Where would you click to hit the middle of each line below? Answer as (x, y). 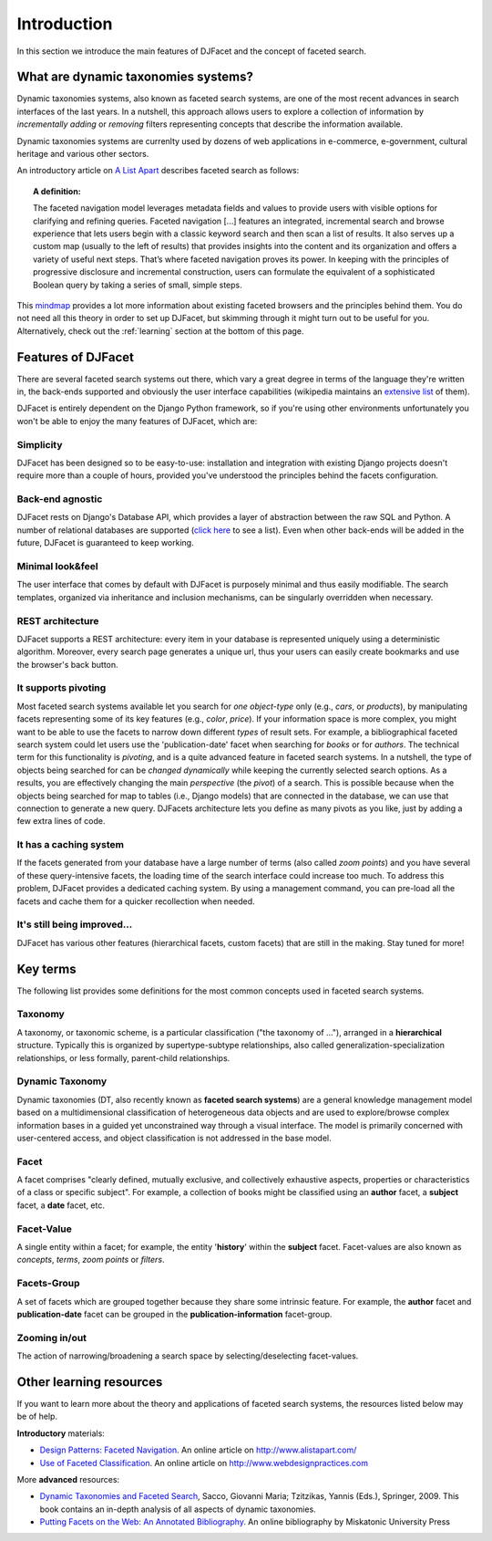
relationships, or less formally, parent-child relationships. (123, 1057)
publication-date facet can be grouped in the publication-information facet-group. (174, 1314)
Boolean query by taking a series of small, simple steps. (138, 285)
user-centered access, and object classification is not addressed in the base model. (174, 1138)
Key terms (46, 968)
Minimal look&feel (58, 566)
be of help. (37, 1416)
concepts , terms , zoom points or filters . (91, 1260)
